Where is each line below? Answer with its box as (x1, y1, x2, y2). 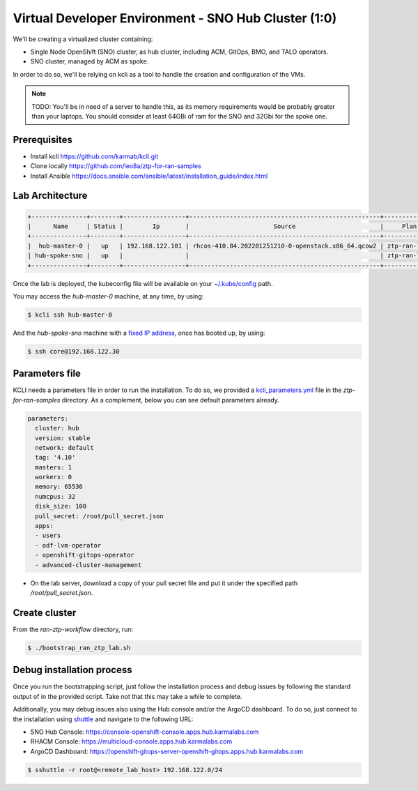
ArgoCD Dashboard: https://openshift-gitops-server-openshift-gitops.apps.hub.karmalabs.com (30, 747, 304, 755)
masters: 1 (35, 463, 72, 471)
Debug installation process (13, 664, 132, 676)
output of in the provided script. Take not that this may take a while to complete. (13, 692, 242, 700)
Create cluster (13, 607, 77, 619)
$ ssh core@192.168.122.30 (27, 347, 120, 355)
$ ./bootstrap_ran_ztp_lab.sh (27, 644, 131, 651)
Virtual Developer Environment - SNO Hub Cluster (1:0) (13, 10, 337, 26)
